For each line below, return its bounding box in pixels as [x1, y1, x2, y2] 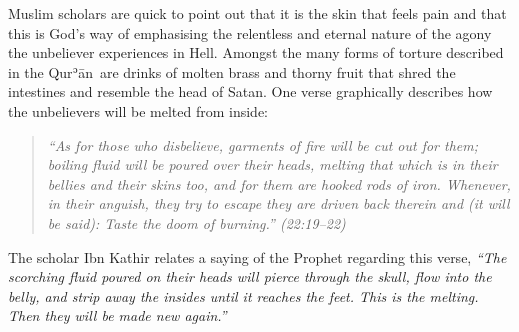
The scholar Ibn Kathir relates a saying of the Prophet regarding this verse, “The [8, 246, 507, 267]
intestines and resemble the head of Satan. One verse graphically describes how [8, 81, 493, 102]
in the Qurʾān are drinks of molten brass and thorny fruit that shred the [8, 61, 456, 82]
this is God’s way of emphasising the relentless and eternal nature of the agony [8, 22, 492, 43]
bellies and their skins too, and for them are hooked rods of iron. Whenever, [47, 173, 511, 194]
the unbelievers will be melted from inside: [8, 100, 269, 121]
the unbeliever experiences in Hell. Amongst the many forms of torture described [8, 42, 504, 63]
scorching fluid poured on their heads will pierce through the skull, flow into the [8, 266, 492, 287]
